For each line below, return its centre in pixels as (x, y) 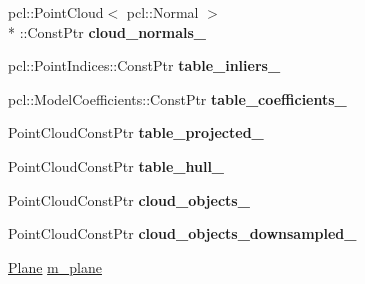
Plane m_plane (55, 266)
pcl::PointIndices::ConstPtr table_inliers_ (144, 65)
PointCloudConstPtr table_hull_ (116, 165)
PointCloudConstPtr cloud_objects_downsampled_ (182, 233)
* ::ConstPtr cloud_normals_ (107, 31)
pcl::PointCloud (56, 12)
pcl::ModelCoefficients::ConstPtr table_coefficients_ (177, 98)
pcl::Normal (162, 12)
